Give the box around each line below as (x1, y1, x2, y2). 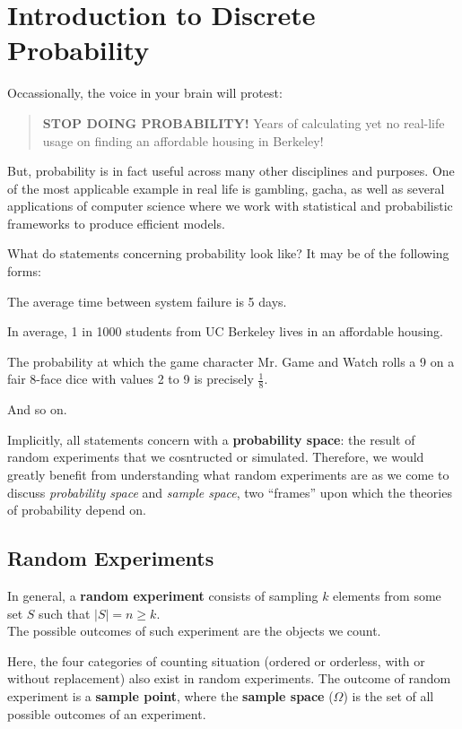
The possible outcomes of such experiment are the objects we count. (7, 621, 381, 640)
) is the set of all (343, 687, 434, 705)
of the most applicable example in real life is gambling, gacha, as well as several (7, 178, 445, 197)
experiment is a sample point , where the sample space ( (7, 687, 334, 705)
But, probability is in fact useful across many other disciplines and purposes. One (7, 161, 455, 180)
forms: (7, 262, 41, 281)
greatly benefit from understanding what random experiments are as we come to (7, 465, 449, 484)
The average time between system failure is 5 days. (7, 291, 287, 310)
